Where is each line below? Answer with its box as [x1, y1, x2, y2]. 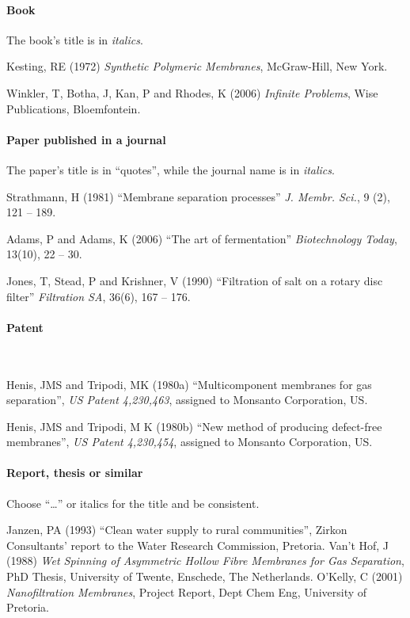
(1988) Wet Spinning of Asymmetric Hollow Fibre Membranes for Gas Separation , [6, 552, 404, 569]
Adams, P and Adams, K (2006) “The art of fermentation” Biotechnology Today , [6, 230, 397, 246]
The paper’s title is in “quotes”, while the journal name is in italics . [6, 161, 335, 177]
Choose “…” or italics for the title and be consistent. [6, 494, 260, 511]
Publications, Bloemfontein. [6, 100, 141, 116]
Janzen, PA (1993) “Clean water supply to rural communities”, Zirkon [6, 521, 347, 538]
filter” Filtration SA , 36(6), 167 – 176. [6, 288, 191, 304]
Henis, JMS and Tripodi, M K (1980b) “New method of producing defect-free [6, 418, 382, 434]
